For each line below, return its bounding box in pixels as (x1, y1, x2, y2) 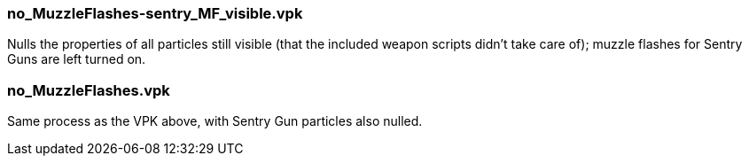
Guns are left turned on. (7, 51, 146, 67)
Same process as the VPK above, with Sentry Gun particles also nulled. (7, 113, 423, 129)
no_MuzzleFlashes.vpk (7, 81, 170, 99)
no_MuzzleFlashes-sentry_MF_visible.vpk (7, 4, 303, 22)
